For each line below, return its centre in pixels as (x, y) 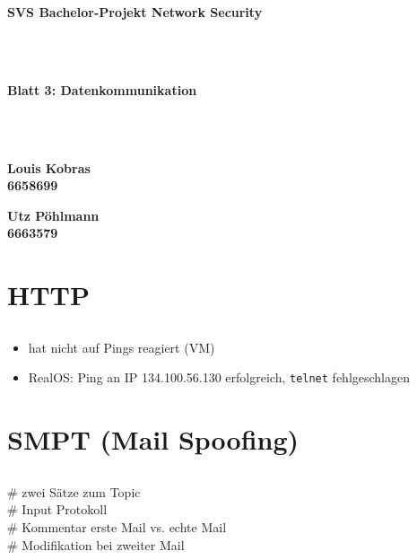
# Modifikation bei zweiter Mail (96, 544)
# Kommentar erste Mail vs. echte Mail (117, 526)
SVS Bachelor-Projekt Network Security (135, 12)
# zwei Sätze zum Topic (74, 491)
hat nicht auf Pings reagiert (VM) (122, 347)
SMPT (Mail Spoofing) (153, 439)
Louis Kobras (49, 167)
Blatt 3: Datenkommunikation (102, 89)
